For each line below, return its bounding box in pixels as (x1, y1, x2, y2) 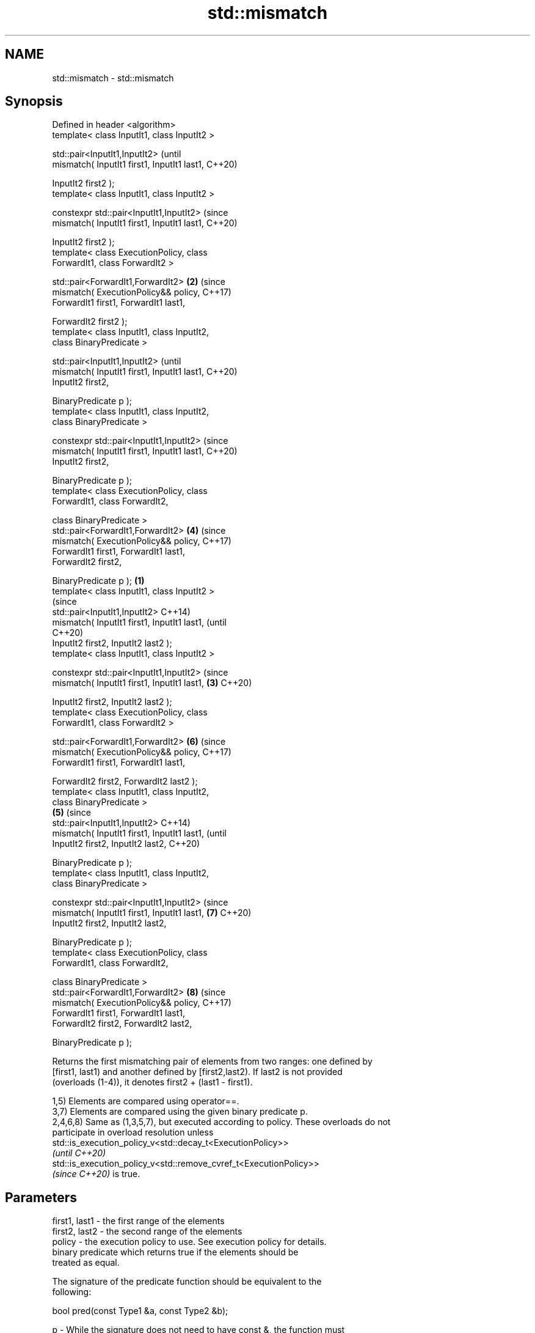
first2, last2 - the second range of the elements (52, 1226, 242, 1237)
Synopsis (5, 94, 63, 109)
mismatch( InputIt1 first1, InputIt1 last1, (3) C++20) (52, 678, 252, 689)
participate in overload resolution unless (52, 1127, 214, 1138)
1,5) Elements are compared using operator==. (52, 1096, 239, 1107)
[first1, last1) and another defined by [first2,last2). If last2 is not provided (52, 1066, 343, 1077)
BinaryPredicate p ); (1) (52, 575, 145, 586)
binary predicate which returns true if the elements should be (52, 1247, 299, 1258)
